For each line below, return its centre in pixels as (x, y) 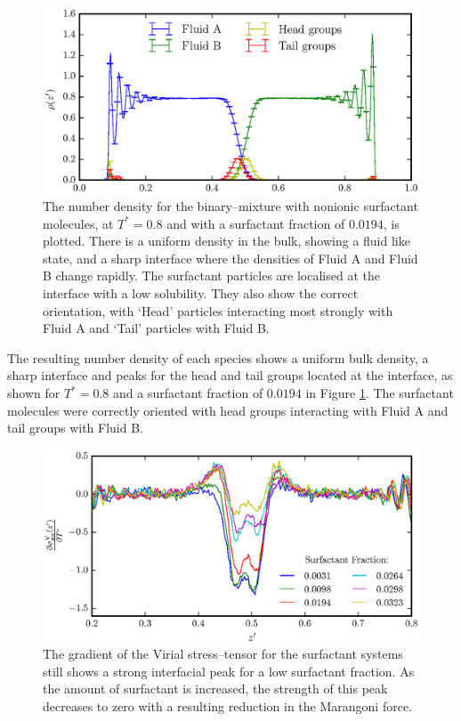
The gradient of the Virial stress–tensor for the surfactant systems (223, 654)
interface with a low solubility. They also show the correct (201, 293)
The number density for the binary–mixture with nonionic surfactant (230, 206)
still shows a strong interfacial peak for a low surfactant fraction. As (229, 671)
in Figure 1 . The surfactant (380, 393)
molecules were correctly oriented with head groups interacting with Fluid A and (228, 410)
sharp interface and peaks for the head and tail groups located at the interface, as (230, 375)
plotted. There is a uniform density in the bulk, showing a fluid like (226, 241)
